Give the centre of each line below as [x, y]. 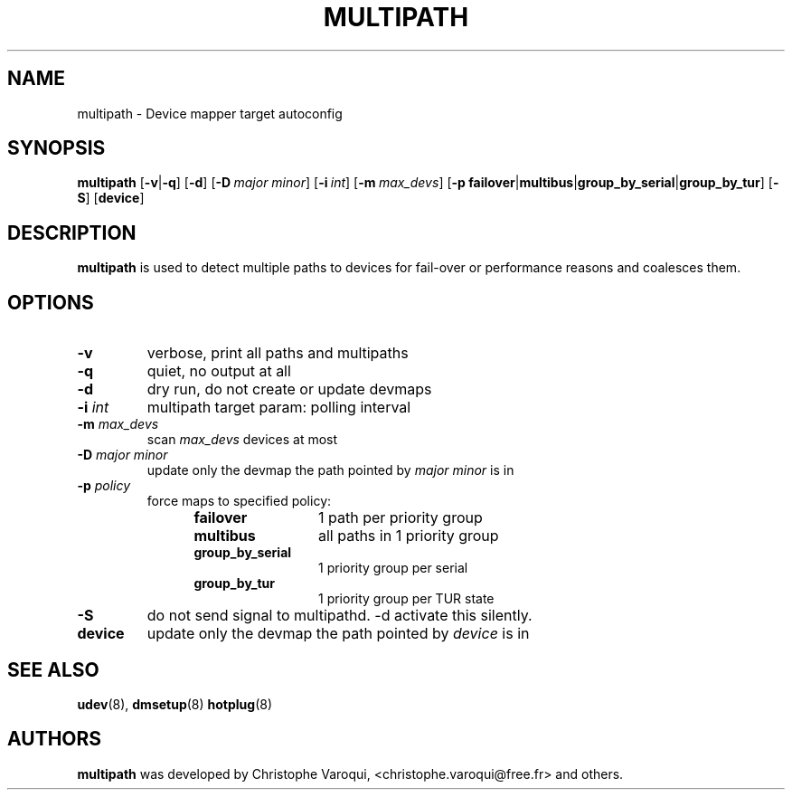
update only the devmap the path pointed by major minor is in [330, 470]
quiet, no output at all [219, 371]
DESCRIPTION [72, 232]
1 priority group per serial [393, 568]
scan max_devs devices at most [242, 440]
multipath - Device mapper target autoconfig [210, 113]
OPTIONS [51, 302]
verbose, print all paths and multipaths [278, 353]
